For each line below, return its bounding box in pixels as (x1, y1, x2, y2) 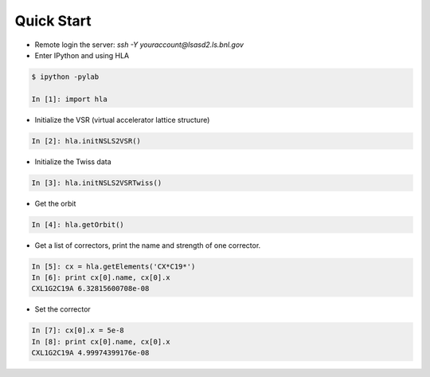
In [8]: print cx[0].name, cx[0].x (31, 337, 170, 346)
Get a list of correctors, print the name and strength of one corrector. (34, 240, 261, 250)
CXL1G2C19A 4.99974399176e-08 (31, 348, 150, 358)
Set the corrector (34, 304, 91, 314)
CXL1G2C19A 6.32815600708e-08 (31, 284, 150, 293)
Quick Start (14, 12, 92, 29)
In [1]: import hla (31, 94, 107, 104)
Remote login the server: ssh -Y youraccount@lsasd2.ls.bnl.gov (34, 40, 244, 49)
